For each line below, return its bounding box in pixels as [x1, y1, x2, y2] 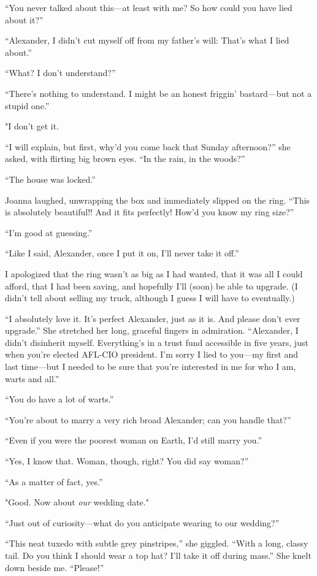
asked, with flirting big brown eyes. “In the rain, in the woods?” [5, 152, 245, 165]
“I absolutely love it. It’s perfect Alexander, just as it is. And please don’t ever [5, 312, 300, 324]
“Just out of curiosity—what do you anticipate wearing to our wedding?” [5, 516, 280, 529]
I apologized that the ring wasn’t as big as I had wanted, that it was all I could [5, 267, 303, 280]
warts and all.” [5, 372, 59, 385]
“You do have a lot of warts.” [5, 393, 114, 405]
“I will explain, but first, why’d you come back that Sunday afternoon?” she [5, 140, 291, 153]
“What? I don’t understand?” [5, 66, 116, 79]
